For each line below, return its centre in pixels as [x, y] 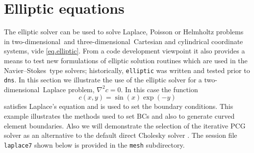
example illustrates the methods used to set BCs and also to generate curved [119, 116]
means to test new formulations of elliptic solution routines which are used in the [126, 60]
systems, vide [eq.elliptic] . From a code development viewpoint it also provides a [125, 51]
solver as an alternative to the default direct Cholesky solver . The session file [121, 135]
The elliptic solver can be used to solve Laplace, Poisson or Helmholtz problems [124, 32]
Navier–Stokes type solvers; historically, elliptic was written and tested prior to [127, 70]
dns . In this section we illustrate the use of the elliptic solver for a [103, 80]
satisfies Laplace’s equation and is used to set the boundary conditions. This [119, 106]
